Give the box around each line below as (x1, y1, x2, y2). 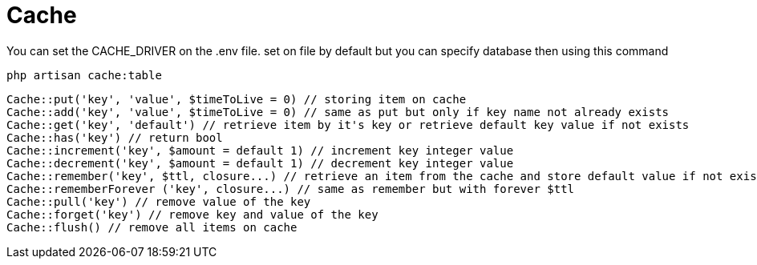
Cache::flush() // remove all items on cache (6, 220, 298, 234)
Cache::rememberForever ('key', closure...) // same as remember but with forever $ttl (6, 182, 575, 195)
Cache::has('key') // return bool (6, 130, 223, 144)
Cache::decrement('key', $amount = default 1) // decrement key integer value (6, 156, 514, 170)
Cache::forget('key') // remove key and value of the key (6, 207, 378, 221)
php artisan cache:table (6, 68, 162, 82)
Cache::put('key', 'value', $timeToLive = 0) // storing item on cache (6, 92, 467, 106)
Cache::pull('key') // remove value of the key (6, 195, 311, 208)
